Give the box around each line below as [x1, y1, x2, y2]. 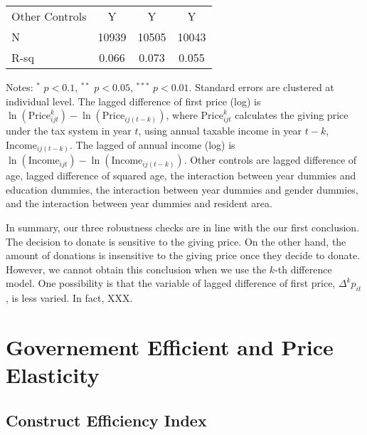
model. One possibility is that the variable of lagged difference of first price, [6, 276, 336, 290]
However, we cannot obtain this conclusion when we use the [6, 261, 267, 276]
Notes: [6, 80, 33, 94]
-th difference [275, 261, 332, 276]
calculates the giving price [235, 108, 349, 122]
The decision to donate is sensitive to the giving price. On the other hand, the [6, 234, 346, 248]
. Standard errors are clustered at [188, 80, 334, 94]
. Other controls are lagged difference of [183, 152, 357, 167]
